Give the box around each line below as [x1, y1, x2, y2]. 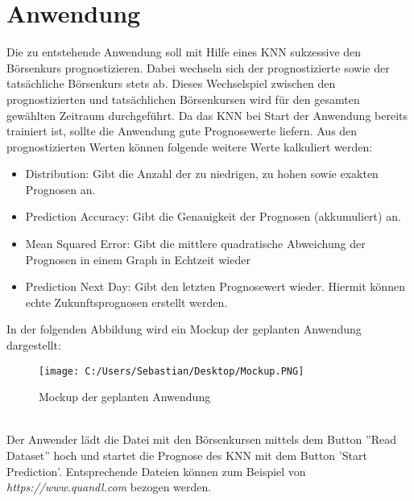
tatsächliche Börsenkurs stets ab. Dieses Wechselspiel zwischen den [6, 75, 336, 92]
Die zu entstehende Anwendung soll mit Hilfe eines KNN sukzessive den [6, 43, 362, 60]
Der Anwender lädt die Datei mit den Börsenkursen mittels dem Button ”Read [6, 431, 396, 448]
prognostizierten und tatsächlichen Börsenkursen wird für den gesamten [6, 90, 360, 107]
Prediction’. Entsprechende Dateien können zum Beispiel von [6, 462, 306, 479]
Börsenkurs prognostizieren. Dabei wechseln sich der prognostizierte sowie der [6, 59, 390, 76]
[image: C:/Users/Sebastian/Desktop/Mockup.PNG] [39, 365, 304, 377]
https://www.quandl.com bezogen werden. [6, 478, 212, 495]
